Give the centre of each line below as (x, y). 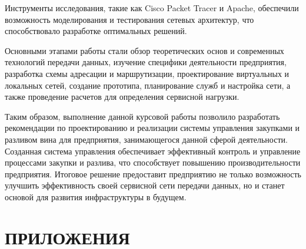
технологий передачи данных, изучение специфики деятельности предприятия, (146, 62)
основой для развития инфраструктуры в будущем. (96, 196)
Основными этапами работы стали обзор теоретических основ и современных (144, 50)
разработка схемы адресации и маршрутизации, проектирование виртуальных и (147, 73)
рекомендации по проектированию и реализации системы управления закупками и (152, 128)
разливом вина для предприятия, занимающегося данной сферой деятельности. (146, 139)
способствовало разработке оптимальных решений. (96, 31)
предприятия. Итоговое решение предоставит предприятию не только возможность (153, 174)
